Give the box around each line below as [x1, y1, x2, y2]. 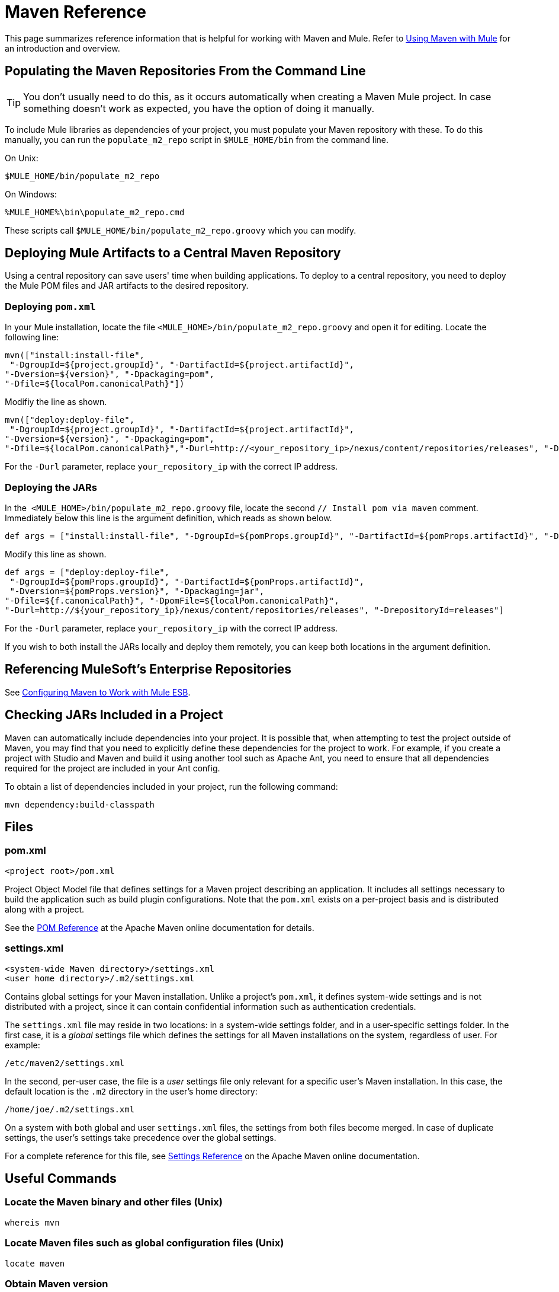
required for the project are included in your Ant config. [5, 763, 220, 773]
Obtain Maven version [5, 1277, 108, 1290]
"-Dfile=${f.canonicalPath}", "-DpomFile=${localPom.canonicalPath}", [5, 595, 339, 605]
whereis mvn [5, 1217, 60, 1227]
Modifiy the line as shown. [5, 397, 107, 407]
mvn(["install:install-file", [5, 350, 145, 361]
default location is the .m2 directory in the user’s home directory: [5, 1086, 258, 1096]
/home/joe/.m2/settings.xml [5, 1104, 135, 1114]
